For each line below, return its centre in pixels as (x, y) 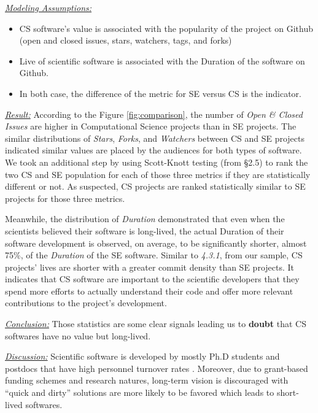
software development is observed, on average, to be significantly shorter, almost (156, 243)
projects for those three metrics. (65, 198)
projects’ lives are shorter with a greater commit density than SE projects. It (150, 267)
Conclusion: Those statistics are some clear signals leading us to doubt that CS (156, 324)
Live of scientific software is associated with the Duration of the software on (162, 60)
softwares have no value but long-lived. (78, 335)
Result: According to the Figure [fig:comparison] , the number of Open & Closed (154, 114)
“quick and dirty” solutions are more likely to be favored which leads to (140, 392)
